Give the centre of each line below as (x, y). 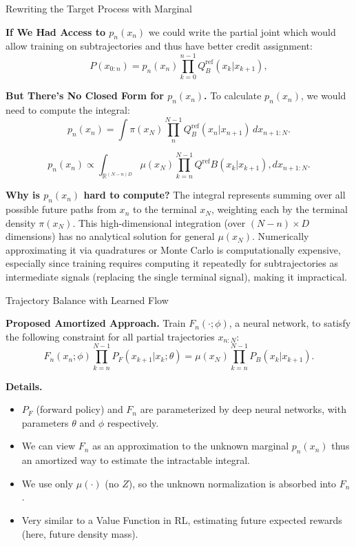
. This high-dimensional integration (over (159, 222)
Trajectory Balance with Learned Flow (87, 300)
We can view (49, 446)
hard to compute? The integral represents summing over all (214, 195)
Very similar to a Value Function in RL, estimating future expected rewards (182, 519)
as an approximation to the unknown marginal (191, 446)
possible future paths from (61, 209)
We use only (48, 483)
